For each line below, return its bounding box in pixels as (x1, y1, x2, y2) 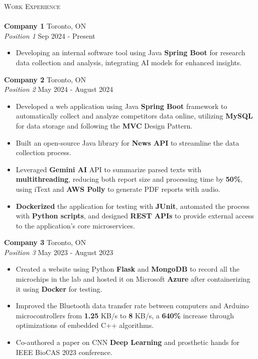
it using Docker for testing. (16, 283, 102, 294)
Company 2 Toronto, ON (4, 74, 86, 84)
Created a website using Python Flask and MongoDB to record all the (16, 264, 239, 274)
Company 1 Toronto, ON (4, 21, 86, 31)
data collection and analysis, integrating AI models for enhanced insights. (16, 57, 242, 67)
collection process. (16, 147, 72, 158)
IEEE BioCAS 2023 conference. (16, 346, 112, 357)
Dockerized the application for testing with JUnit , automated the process (16, 200, 249, 211)
